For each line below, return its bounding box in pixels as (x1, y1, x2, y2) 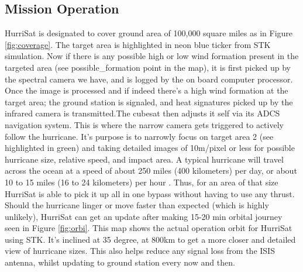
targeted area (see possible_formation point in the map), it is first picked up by (5, 61, 291, 73)
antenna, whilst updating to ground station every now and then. (5, 256, 235, 268)
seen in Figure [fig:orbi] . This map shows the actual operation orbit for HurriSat (5, 222, 292, 234)
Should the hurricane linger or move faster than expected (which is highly (5, 199, 269, 211)
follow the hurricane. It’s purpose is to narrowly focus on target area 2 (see (5, 130, 274, 142)
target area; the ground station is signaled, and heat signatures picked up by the (5, 95, 293, 108)
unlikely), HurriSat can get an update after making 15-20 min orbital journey (5, 210, 283, 222)
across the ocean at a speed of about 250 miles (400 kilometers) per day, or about (5, 164, 297, 177)
